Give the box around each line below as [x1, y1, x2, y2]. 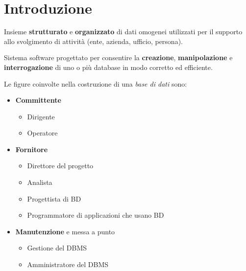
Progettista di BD [27, 193, 81, 203]
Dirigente [27, 111, 55, 121]
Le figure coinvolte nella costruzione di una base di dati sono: [4, 78, 187, 89]
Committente [15, 95, 61, 105]
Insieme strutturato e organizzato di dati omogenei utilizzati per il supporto [4, 26, 243, 37]
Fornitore [15, 144, 48, 154]
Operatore [27, 128, 58, 138]
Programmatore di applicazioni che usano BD [27, 210, 164, 220]
